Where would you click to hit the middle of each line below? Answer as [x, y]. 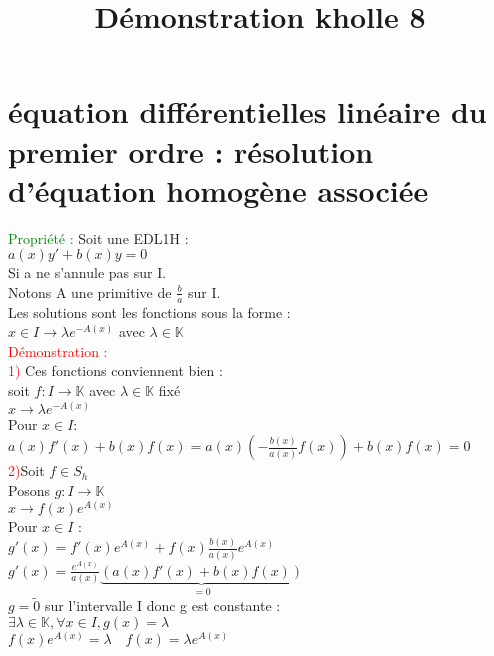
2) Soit [26, 470]
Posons [29, 489]
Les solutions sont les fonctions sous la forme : [149, 311]
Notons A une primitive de [90, 291]
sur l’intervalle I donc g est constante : [163, 605]
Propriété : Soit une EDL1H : [98, 237]
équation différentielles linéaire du [247, 111]
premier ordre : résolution [191, 150]
